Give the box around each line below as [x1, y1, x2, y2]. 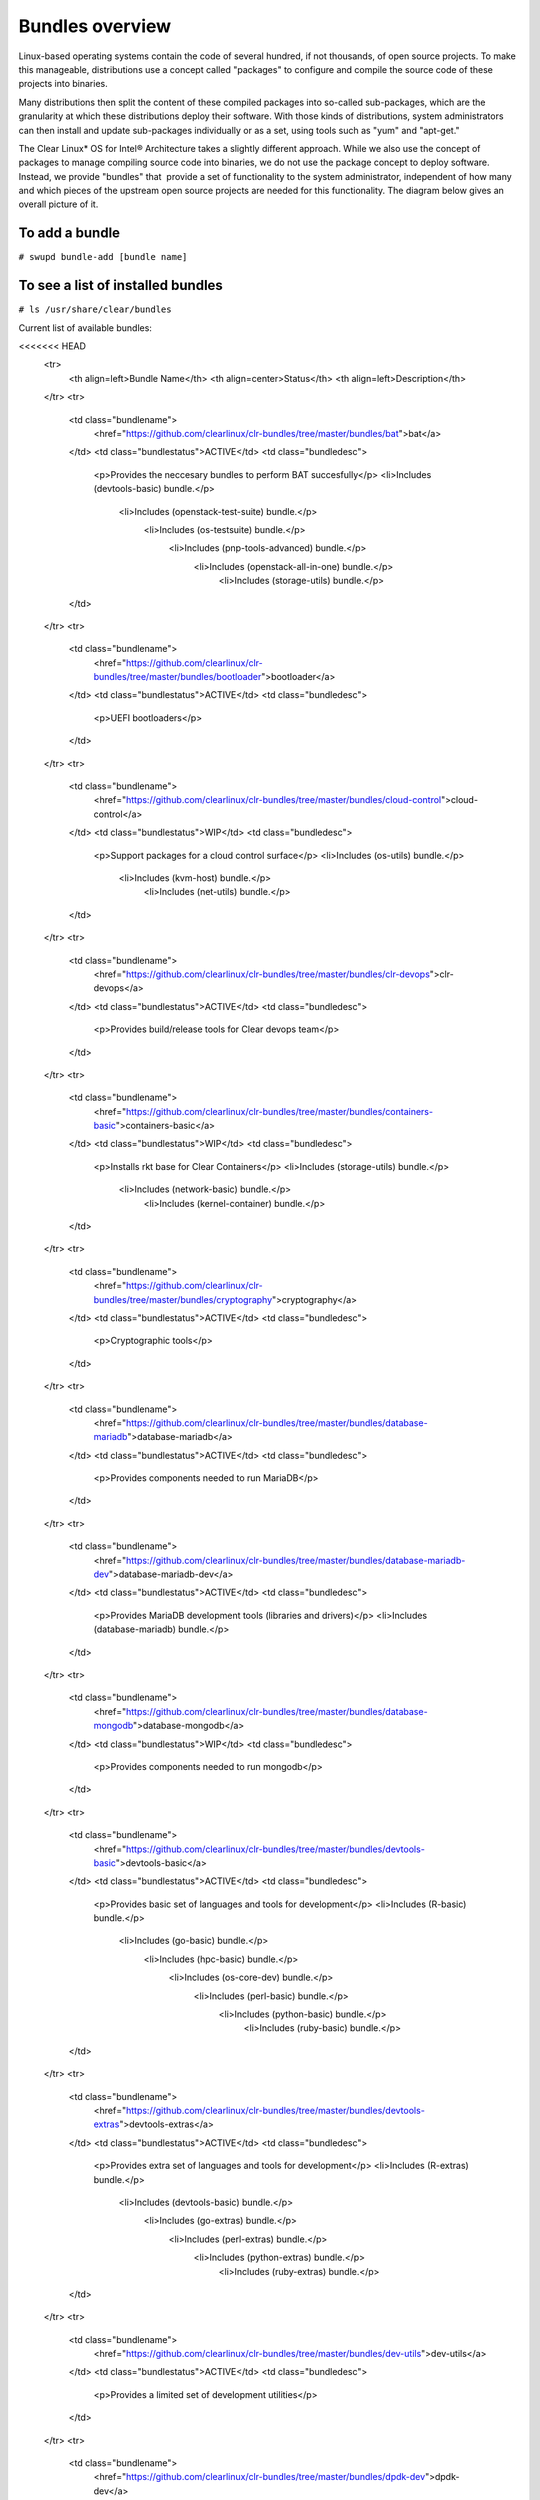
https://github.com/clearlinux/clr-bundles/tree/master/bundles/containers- [125, 1105, 434, 1117]
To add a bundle [18, 225, 120, 242]
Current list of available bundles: [18, 321, 152, 334]
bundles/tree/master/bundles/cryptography [93, 1293, 273, 1305]
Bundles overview [18, 15, 172, 37]
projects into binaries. [18, 78, 109, 90]
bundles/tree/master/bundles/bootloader [93, 671, 262, 683]
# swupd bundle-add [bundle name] [18, 251, 188, 263]
